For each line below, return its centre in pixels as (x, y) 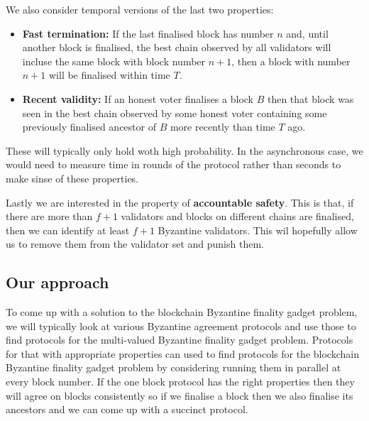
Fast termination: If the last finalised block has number (148, 33)
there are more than (49, 216)
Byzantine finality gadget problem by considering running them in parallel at (174, 367)
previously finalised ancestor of (89, 127)
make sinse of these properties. (72, 178)
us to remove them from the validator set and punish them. (135, 244)
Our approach (57, 282)
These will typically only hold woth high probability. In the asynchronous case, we (184, 150)
